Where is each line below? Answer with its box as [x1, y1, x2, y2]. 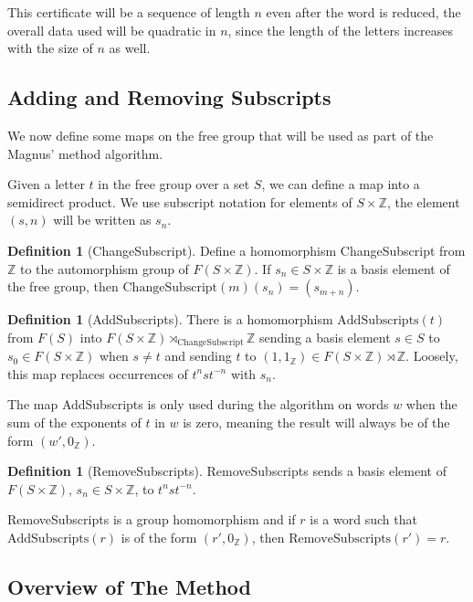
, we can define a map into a [261, 174, 420, 194]
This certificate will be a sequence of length [7, 3, 250, 21]
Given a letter [7, 174, 85, 194]
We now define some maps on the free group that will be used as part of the [7, 125, 434, 144]
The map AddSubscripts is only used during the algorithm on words [7, 395, 389, 414]
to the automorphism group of [20, 259, 189, 278]
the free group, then [7, 277, 119, 296]
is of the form [121, 527, 197, 546]
